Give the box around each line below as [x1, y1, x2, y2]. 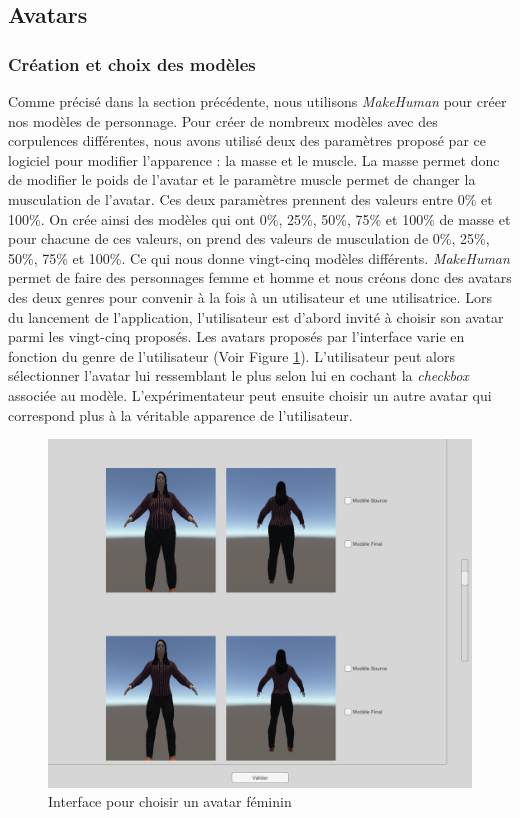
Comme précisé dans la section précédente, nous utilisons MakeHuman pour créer [8, 91, 507, 111]
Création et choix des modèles [8, 51, 256, 76]
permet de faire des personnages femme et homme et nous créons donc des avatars [8, 267, 512, 288]
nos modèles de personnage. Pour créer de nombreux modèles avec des [8, 110, 438, 131]
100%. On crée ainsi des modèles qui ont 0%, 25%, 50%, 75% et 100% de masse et [8, 208, 511, 229]
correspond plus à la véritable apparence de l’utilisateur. [8, 404, 353, 425]
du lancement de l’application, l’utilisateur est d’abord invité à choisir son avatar [8, 306, 504, 327]
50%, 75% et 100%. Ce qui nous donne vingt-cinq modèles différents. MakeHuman [8, 247, 510, 268]
